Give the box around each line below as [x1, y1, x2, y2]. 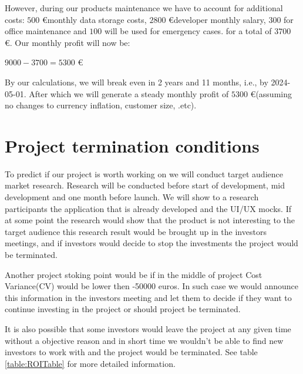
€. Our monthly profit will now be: [5, 36, 130, 48]
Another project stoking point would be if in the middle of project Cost [5, 268, 262, 280]
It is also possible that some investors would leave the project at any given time [5, 323, 291, 335]
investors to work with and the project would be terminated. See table [5, 346, 258, 358]
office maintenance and [5, 25, 87, 37]
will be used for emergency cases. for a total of [104, 25, 272, 37]
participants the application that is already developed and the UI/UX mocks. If [5, 202, 291, 214]
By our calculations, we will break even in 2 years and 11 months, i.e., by [5, 75, 268, 88]
